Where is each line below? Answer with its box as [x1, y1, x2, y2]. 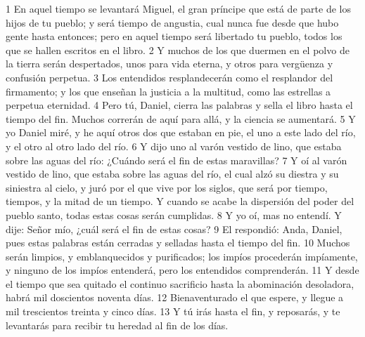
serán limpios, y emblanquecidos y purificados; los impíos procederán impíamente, [6, 249, 358, 263]
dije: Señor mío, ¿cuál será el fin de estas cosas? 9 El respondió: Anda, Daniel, [6, 221, 342, 236]
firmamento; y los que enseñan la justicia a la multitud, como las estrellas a [6, 84, 331, 98]
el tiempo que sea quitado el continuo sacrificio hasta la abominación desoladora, [6, 276, 354, 291]
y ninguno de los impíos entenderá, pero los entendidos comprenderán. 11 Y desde [6, 263, 359, 277]
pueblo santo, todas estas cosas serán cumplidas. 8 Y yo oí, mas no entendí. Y [6, 207, 342, 222]
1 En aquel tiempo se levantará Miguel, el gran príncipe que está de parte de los [6, 1, 351, 15]
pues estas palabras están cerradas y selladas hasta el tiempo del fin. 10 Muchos [6, 235, 350, 250]
